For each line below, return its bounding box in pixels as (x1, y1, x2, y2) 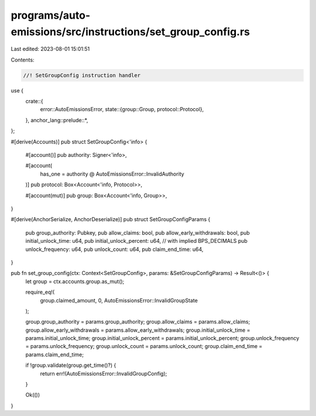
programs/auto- (11, 9, 91, 22)
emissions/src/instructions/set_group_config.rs (11, 25, 250, 38)
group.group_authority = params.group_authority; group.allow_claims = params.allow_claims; (25, 318, 250, 325)
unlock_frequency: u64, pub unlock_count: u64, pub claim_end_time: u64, (25, 246, 204, 253)
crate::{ (25, 98, 43, 105)
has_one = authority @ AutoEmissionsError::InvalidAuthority (40, 170, 184, 177)
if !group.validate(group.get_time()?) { (25, 362, 116, 369)
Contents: (11, 56, 35, 63)
